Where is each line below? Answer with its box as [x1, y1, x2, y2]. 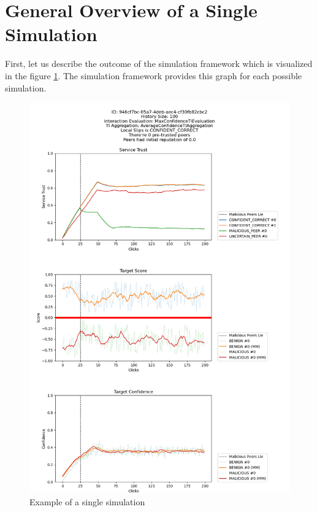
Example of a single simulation [29, 495, 145, 508]
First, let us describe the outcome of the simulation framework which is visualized [5, 57, 313, 70]
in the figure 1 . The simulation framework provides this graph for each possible [5, 69, 302, 82]
